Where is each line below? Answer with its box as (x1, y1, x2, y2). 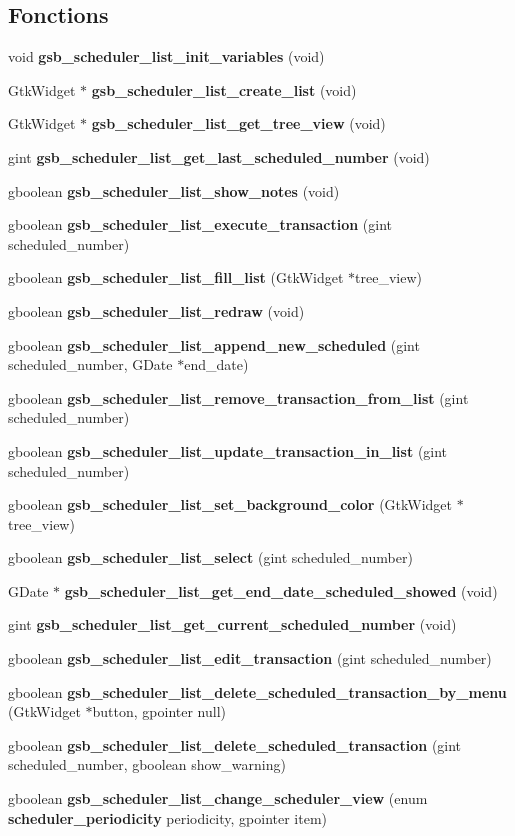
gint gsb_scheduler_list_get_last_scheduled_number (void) (8, 146, 430, 167)
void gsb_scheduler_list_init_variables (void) (8, 46, 325, 67)
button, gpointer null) (92, 701, 226, 722)
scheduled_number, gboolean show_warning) (8, 754, 286, 775)
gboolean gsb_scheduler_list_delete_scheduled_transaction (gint (8, 734, 462, 755)
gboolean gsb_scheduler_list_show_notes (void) (8, 180, 340, 201)
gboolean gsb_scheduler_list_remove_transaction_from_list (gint (8, 387, 469, 408)
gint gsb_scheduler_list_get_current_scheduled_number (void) (8, 614, 457, 635)
